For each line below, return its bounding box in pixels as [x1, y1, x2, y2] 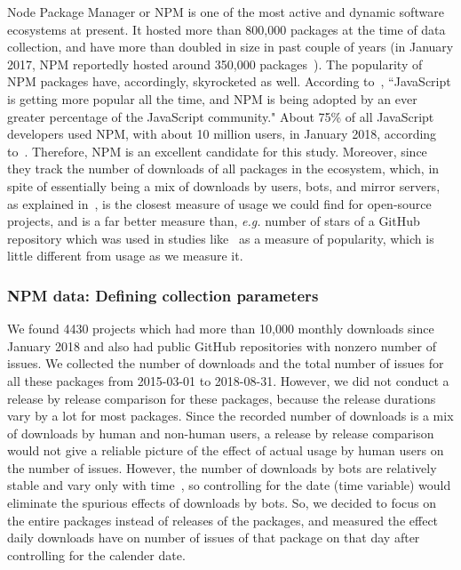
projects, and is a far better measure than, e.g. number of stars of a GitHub [7, 212, 420, 230]
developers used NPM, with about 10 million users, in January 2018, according [7, 124, 437, 143]
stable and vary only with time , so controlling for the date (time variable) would [7, 476, 451, 494]
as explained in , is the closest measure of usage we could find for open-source [7, 194, 432, 213]
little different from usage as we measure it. [7, 246, 243, 265]
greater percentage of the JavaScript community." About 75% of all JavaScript [7, 107, 434, 125]
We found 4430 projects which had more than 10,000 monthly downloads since [7, 319, 434, 338]
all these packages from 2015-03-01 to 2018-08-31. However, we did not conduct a [7, 371, 449, 389]
